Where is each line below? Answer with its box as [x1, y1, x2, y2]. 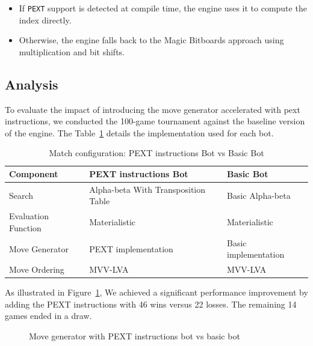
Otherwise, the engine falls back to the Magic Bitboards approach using [19, 34, 284, 46]
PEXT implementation [89, 242, 173, 255]
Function [9, 221, 42, 234]
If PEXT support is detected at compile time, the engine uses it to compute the [19, 2, 307, 14]
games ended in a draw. [5, 309, 92, 322]
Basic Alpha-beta [227, 189, 291, 201]
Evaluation [9, 210, 49, 222]
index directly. [19, 13, 72, 26]
